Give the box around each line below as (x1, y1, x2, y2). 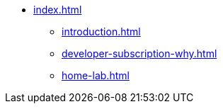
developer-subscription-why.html (62, 47, 217, 59)
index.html (33, 4, 82, 16)
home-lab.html (62, 69, 130, 81)
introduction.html (62, 25, 141, 38)
